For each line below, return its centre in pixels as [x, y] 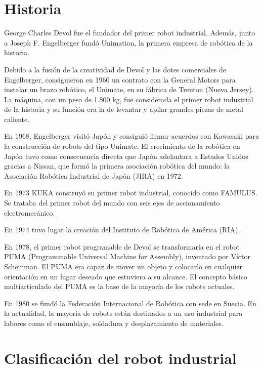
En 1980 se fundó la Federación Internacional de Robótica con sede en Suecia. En [130, 303]
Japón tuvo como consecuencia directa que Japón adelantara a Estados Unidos [126, 156]
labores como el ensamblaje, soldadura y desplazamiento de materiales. [114, 323]
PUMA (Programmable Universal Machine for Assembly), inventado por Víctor [127, 256]
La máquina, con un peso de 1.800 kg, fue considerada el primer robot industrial [129, 99]
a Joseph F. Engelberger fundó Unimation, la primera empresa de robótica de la [128, 42]
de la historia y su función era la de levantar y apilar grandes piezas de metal [124, 109]
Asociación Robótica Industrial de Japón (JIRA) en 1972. [94, 175]
